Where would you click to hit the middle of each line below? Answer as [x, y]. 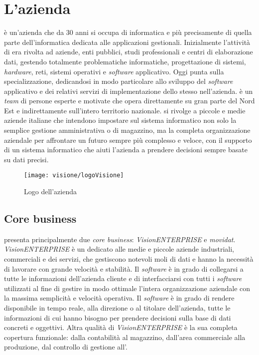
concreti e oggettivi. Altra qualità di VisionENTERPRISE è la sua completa [121, 327]
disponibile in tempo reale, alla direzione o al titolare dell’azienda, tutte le [117, 308]
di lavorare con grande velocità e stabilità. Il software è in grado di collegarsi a [124, 268]
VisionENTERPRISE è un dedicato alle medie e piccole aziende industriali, [119, 249]
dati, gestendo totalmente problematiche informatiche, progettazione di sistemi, [125, 61]
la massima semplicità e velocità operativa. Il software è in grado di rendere [119, 298]
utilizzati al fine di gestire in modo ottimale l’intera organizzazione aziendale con [127, 288]
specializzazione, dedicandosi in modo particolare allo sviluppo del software [119, 81]
